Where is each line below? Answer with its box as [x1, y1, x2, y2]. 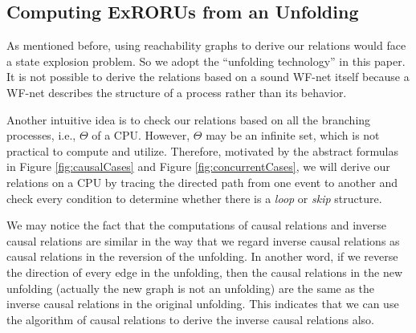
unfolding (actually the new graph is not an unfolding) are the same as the [6, 279, 375, 296]
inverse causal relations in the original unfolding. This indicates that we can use [6, 295, 399, 312]
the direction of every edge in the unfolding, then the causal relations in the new [6, 263, 403, 280]
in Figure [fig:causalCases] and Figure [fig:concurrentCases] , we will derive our [6, 158, 390, 175]
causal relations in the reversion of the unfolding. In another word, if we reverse [6, 248, 398, 265]
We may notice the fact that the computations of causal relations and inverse [6, 217, 386, 234]
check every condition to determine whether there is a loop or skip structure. [6, 189, 382, 206]
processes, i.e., [6, 127, 76, 144]
